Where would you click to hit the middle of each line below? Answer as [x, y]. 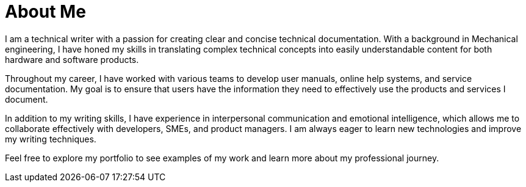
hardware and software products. [72, 59]
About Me [45, 12]
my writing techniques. [51, 139]
